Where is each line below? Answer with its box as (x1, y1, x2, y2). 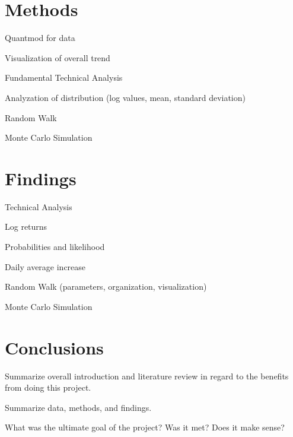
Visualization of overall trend (5, 51, 110, 64)
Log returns (5, 220, 47, 233)
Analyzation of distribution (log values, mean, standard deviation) (5, 91, 246, 103)
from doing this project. (5, 381, 91, 394)
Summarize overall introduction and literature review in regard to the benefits (5, 369, 289, 382)
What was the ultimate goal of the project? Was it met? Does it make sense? (5, 421, 285, 433)
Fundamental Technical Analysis (5, 71, 123, 84)
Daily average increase (5, 260, 86, 273)
